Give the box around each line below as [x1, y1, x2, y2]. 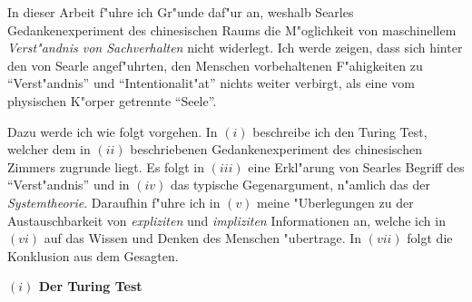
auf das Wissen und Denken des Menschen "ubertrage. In [44, 229, 362, 248]
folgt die [407, 229, 453, 248]
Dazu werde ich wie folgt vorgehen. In [7, 122, 218, 141]
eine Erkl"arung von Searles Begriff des [248, 157, 465, 176]
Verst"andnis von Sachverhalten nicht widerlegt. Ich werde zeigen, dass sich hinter [7, 38, 463, 57]
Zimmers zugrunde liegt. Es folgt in [7, 157, 205, 176]
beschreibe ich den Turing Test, [252, 122, 428, 141]
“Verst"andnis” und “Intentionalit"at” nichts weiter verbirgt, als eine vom [7, 73, 415, 93]
